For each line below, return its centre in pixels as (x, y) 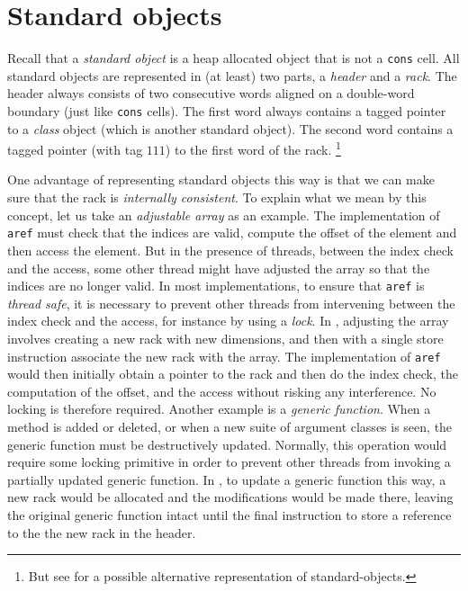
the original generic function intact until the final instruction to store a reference (229, 514)
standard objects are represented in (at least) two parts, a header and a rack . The (232, 75)
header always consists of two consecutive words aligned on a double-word (211, 93)
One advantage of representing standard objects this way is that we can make (221, 179)
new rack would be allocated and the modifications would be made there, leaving (230, 497)
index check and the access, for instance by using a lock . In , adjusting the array (228, 321)
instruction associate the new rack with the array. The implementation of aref (224, 356)
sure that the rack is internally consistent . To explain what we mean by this (217, 197)
